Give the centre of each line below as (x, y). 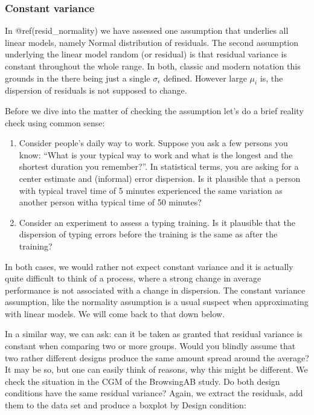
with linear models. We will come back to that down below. (115, 313)
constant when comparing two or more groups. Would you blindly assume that (150, 346)
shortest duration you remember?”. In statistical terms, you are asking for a (159, 166)
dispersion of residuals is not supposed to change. (96, 90)
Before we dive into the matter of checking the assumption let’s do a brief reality (154, 110)
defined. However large (205, 78)
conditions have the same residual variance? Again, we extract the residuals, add (154, 393)
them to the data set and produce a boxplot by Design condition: (126, 405)
